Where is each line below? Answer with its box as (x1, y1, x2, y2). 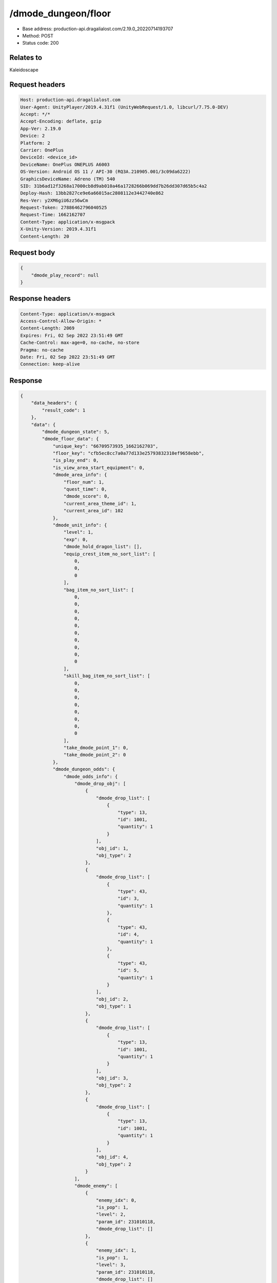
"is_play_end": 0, (52, 457, 100, 463)
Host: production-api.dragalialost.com (20, 97, 121, 103)
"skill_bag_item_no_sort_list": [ (63, 673, 151, 679)
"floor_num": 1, (63, 479, 105, 485)
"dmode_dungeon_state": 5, (42, 429, 110, 435)
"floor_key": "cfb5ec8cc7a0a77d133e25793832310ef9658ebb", (52, 451, 205, 456)
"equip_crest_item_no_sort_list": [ (63, 551, 156, 557)
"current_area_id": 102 (63, 508, 123, 514)
